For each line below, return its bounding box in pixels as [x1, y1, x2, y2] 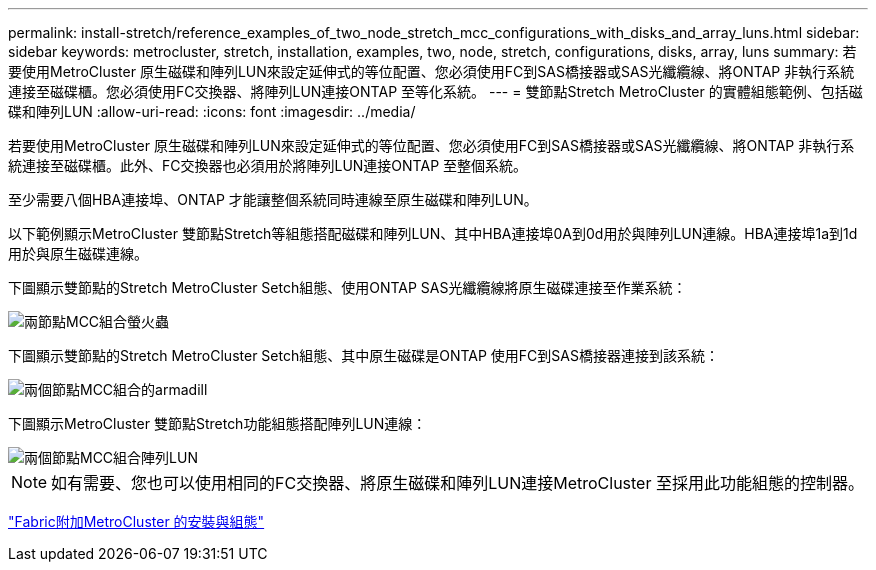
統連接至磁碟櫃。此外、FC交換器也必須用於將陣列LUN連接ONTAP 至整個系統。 [8, 157, 528, 174]
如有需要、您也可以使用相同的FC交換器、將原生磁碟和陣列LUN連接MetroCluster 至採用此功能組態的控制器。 [51, 473, 864, 493]
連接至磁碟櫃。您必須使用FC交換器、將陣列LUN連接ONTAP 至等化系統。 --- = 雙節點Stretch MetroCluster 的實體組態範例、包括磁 [8, 83, 863, 100]
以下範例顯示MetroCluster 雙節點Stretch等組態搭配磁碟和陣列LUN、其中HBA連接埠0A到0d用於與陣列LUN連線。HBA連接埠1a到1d [8, 225, 858, 242]
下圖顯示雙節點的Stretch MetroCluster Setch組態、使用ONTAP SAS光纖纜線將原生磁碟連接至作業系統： [8, 279, 687, 296]
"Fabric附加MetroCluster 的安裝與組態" [8, 513, 265, 530]
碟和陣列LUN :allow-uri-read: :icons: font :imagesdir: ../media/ [8, 103, 416, 120]
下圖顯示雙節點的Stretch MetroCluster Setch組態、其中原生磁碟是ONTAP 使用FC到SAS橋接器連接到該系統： [8, 347, 719, 364]
